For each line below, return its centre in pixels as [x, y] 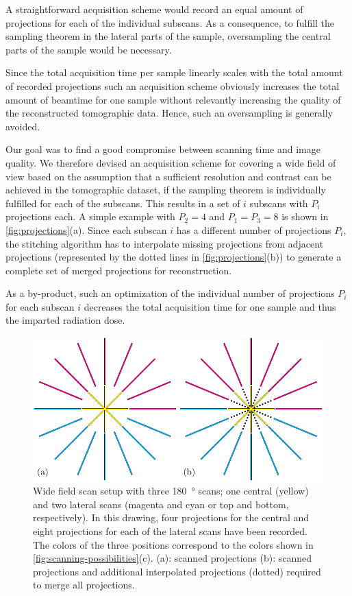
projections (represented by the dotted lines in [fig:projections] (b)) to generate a [174, 257]
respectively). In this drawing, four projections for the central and [171, 517]
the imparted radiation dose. [65, 320]
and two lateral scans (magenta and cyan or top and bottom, [161, 504]
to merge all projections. [84, 585]
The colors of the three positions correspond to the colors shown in [173, 544]
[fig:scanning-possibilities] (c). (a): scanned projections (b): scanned [173, 558]
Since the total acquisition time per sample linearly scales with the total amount [174, 72]
